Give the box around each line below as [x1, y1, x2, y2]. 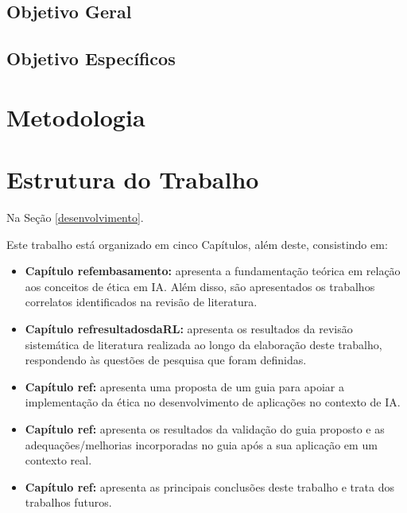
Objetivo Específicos [6, 46, 176, 71]
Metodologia [6, 100, 145, 133]
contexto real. [25, 452, 92, 468]
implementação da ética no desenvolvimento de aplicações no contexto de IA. [25, 394, 401, 410]
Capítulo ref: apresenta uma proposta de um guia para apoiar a [25, 378, 344, 394]
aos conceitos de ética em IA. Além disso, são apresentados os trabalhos [25, 278, 375, 294]
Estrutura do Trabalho [6, 163, 259, 196]
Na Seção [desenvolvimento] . [6, 209, 144, 226]
